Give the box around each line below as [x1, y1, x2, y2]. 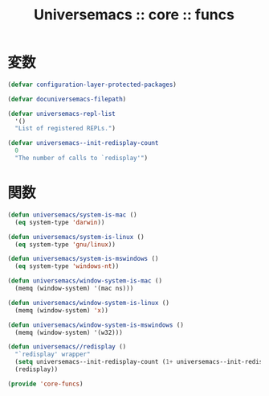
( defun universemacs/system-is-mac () [7, 211, 137, 219]
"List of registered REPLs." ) [14, 125, 116, 133]
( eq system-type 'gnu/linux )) [14, 240, 116, 249]
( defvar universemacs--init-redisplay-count [7, 139, 159, 147]
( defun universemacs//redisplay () [7, 343, 127, 351]
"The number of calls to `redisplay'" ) [14, 155, 149, 163]
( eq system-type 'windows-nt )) [14, 262, 120, 270]
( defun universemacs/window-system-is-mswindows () [7, 320, 184, 329]
